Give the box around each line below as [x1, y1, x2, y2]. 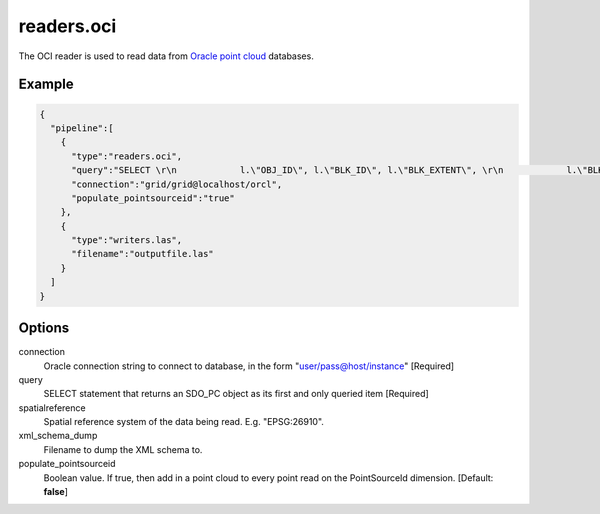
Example [18, 76, 74, 93]
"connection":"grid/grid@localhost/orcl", [71, 178, 283, 190]
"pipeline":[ [50, 122, 114, 134]
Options [18, 320, 70, 337]
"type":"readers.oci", [71, 150, 183, 162]
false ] [43, 486, 69, 498]
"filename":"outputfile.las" [71, 248, 214, 260]
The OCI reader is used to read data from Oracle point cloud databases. [18, 50, 314, 62]
